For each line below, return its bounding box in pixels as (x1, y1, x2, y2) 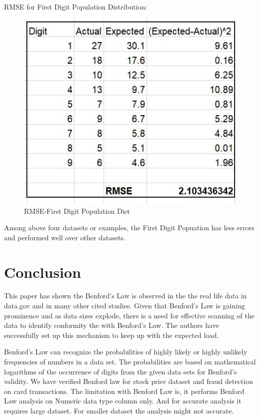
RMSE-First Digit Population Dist (24, 205, 130, 216)
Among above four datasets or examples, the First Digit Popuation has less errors (4, 222, 254, 233)
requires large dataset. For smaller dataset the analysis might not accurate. (4, 405, 234, 415)
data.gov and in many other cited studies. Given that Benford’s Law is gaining (4, 300, 245, 311)
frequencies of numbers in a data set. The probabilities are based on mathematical (4, 356, 256, 366)
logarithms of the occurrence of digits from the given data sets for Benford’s (4, 366, 237, 376)
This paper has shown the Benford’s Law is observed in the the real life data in (4, 290, 247, 301)
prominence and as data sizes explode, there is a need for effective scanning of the (4, 310, 254, 320)
